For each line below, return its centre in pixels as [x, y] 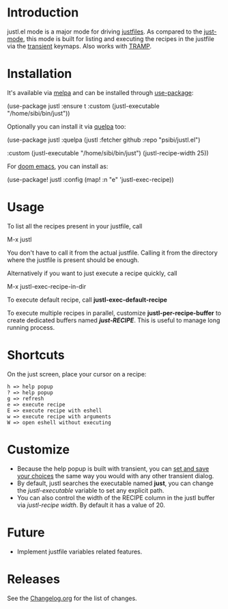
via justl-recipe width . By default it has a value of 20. [91, 505]
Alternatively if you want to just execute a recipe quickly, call [92, 273]
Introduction [43, 13]
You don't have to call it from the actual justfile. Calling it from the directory [113, 252]
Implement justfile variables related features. [80, 552]
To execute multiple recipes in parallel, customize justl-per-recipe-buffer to [114, 313]
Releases [33, 579]
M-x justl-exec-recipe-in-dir [47, 286]
